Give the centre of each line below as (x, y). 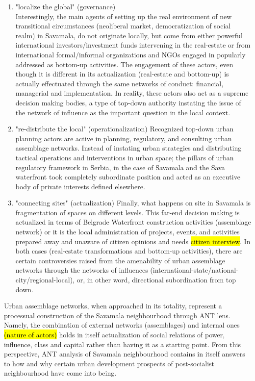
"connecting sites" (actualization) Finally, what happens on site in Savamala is (133, 203)
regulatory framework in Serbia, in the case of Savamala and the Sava (120, 167)
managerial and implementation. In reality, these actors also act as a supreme (132, 93)
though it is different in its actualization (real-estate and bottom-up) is (122, 74)
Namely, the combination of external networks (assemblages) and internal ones (122, 325)
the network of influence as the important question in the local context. (123, 112)
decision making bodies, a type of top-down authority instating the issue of (128, 102)
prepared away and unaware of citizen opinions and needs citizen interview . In (133, 241)
